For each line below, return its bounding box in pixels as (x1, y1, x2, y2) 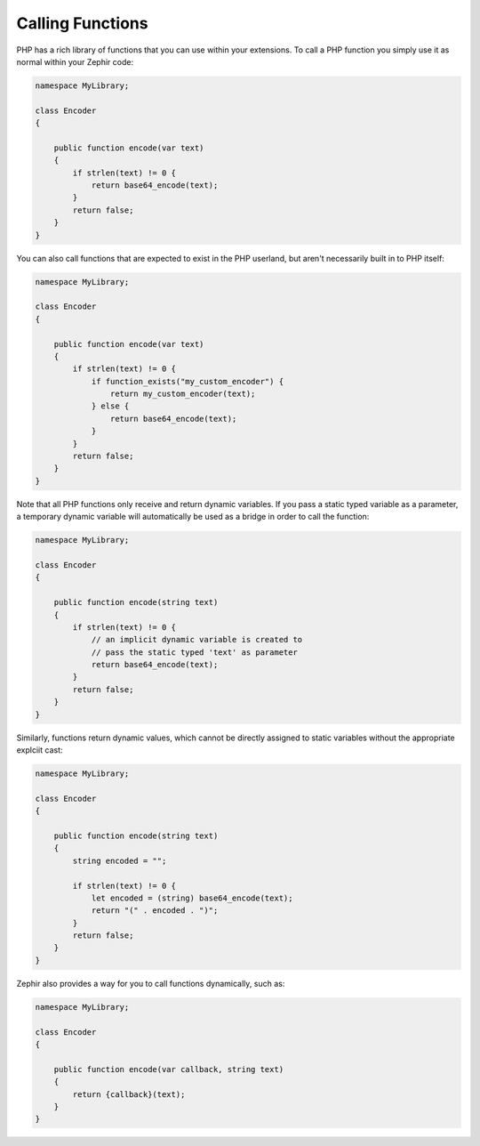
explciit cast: (16, 745, 63, 755)
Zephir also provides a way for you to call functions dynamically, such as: (16, 978, 285, 989)
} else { (91, 401, 130, 411)
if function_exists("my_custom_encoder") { (91, 376, 284, 386)
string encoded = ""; (72, 855, 167, 866)
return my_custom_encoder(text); (109, 389, 256, 399)
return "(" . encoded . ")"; (91, 906, 219, 916)
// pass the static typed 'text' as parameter (91, 647, 298, 658)
